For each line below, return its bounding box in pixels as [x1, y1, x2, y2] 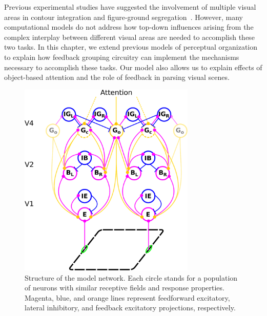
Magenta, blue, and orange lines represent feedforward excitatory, [25, 292, 230, 303]
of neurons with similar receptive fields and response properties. [25, 282, 224, 293]
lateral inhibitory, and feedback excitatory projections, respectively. [25, 302, 236, 313]
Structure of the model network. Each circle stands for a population [25, 272, 238, 283]
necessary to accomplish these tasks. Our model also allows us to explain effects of [4, 61, 262, 72]
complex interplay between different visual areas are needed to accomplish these [4, 31, 255, 42]
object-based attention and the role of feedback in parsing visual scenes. [4, 72, 230, 82]
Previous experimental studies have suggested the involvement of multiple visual [4, 2, 256, 12]
